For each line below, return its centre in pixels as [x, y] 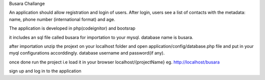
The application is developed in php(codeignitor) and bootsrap [72, 28]
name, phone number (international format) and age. [62, 19]
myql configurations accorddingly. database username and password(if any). [87, 53]
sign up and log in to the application [45, 71]
